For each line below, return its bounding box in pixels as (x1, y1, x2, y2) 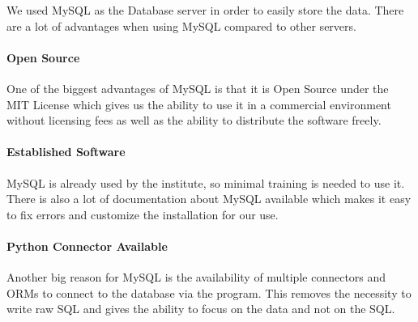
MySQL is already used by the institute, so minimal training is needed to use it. (6, 174, 405, 191)
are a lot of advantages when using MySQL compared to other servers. (6, 17, 356, 34)
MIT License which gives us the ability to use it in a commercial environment (6, 95, 391, 112)
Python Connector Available (6, 237, 168, 254)
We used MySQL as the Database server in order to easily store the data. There (6, 2, 404, 18)
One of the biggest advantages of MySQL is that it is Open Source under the (6, 79, 389, 96)
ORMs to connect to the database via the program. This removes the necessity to (6, 284, 412, 301)
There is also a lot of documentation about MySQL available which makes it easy (6, 190, 412, 207)
